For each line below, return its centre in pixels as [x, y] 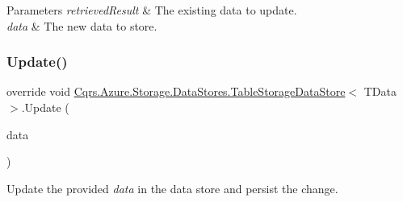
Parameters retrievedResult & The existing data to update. [152, 10]
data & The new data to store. [82, 25]
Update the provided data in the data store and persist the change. [172, 188]
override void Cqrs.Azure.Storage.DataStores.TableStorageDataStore [176, 91]
